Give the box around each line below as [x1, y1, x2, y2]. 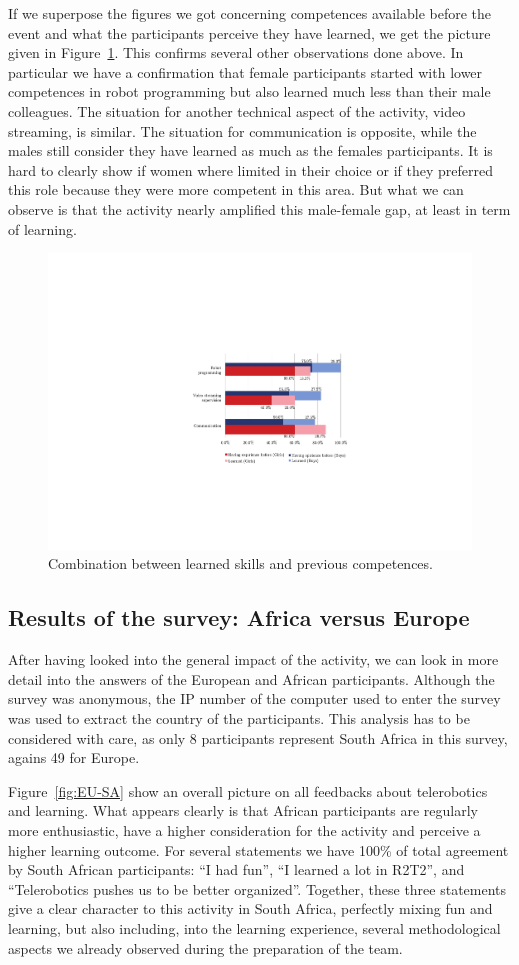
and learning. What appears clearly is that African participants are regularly [8, 800, 478, 821]
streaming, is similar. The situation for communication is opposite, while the [8, 120, 477, 141]
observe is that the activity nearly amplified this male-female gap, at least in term [8, 198, 511, 219]
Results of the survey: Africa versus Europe [8, 602, 470, 633]
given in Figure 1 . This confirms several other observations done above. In [8, 42, 464, 63]
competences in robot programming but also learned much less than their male [8, 81, 491, 102]
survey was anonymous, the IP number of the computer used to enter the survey [8, 688, 501, 709]
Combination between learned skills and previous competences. [48, 553, 433, 574]
